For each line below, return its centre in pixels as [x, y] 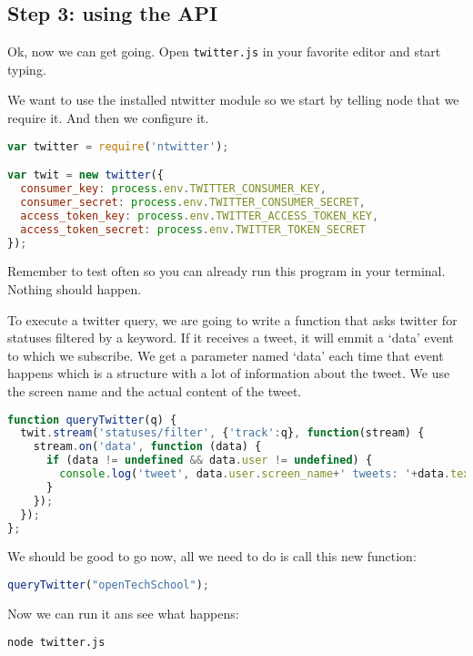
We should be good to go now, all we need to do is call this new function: [212, 556]
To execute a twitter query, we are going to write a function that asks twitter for [232, 319]
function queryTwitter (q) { [92, 420]
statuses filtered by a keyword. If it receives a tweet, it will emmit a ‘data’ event [231, 338]
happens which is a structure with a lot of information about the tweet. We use [229, 373]
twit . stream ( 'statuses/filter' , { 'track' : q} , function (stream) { [222, 433]
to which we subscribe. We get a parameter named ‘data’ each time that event [226, 355]
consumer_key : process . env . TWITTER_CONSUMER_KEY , [173, 189]
